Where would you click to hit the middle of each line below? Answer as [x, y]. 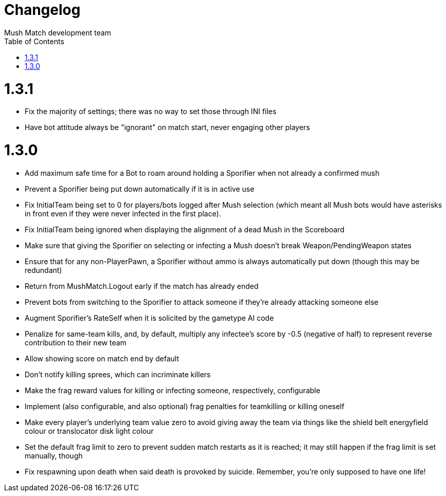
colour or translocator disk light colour [89, 431]
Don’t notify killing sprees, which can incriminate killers [118, 374]
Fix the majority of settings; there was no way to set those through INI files [151, 112]
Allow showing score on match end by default [102, 358]
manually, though [54, 455]
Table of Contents [34, 41]
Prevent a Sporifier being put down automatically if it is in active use [140, 189]
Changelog [42, 10]
